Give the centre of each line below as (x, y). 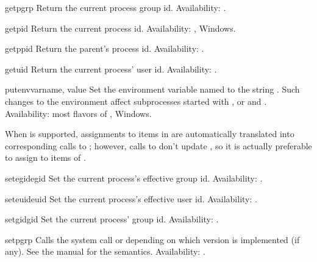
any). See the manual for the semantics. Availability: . (105, 251)
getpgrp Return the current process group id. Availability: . (116, 7)
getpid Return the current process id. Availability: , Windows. (120, 28)
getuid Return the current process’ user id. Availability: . (111, 69)
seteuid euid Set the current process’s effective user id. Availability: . (131, 198)
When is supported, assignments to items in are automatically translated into (150, 134)
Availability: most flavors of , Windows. (78, 113)
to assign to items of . (45, 158)
